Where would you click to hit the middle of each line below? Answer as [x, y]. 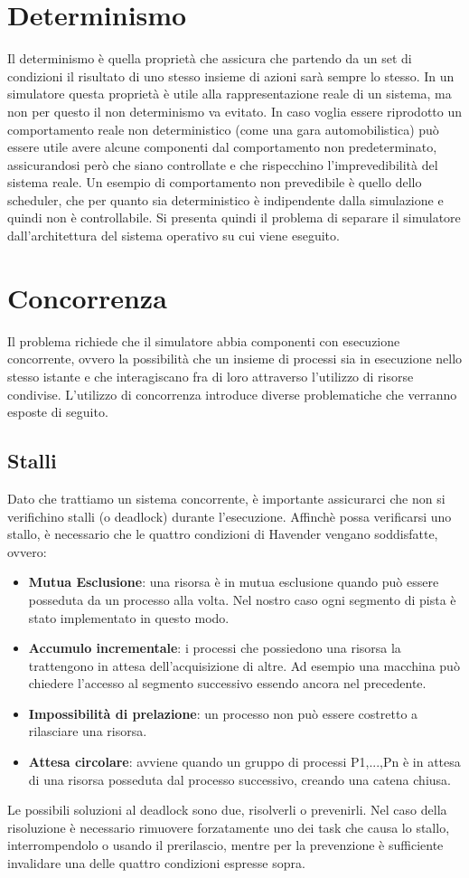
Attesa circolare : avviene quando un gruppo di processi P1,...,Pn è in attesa [244, 762]
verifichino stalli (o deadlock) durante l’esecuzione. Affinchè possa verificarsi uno [230, 516]
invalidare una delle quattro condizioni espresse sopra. [156, 863]
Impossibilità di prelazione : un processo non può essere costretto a [223, 713]
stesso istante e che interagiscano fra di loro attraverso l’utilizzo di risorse [211, 376]
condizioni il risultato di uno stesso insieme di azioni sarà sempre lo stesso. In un [231, 76]
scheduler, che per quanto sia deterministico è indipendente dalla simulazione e [225, 199]
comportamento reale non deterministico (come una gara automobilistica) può [223, 129]
